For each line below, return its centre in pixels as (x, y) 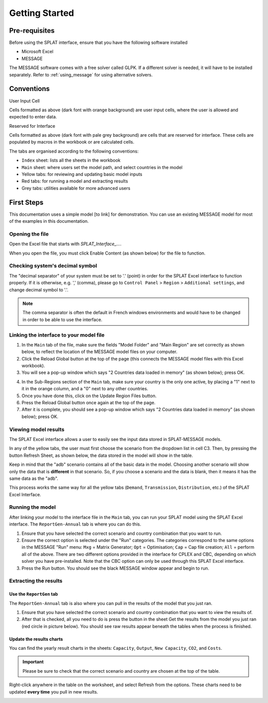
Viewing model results (37, 429)
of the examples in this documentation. (49, 221)
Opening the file (29, 234)
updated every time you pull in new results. (54, 692)
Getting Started (42, 13)
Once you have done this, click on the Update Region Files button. (89, 396)
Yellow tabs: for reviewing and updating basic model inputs (82, 175)
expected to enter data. (33, 117)
